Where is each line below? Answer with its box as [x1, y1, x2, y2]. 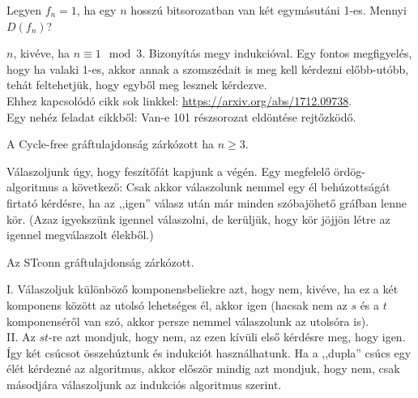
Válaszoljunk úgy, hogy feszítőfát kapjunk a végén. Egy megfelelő [6, 162, 331, 179]
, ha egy [76, 2, 117, 18]
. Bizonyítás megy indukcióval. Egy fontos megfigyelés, [142, 45, 412, 62]
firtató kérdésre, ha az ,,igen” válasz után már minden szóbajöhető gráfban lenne [6, 194, 407, 211]
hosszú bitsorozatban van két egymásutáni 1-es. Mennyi [130, 2, 407, 18]
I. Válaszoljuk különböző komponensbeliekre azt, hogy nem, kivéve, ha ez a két [6, 280, 399, 297]
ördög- [334, 162, 365, 179]
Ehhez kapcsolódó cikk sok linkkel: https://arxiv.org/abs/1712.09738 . [6, 92, 352, 109]
